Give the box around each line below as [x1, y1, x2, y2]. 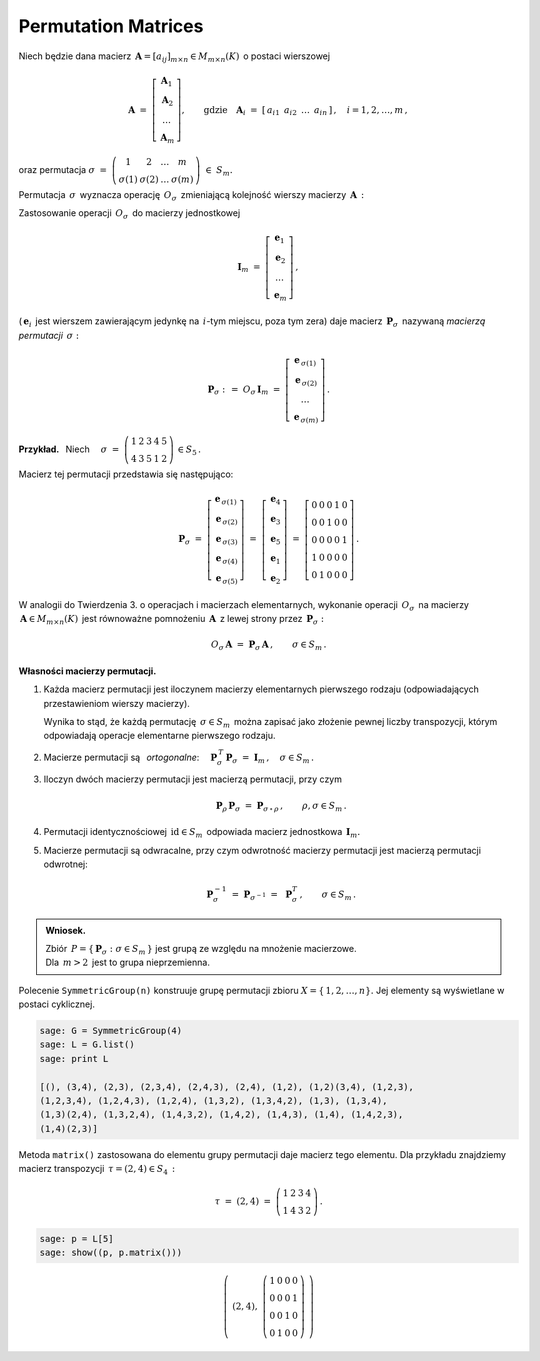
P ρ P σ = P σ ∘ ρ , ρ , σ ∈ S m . [215, 800, 347, 814]
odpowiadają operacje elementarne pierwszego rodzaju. [43, 730, 276, 742]
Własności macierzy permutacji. [18, 665, 157, 677]
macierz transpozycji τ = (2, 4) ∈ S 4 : [18, 1163, 175, 1177]
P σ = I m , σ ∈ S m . [225, 751, 315, 765]
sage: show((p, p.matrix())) [39, 1247, 183, 1259]
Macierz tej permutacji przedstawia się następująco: [18, 468, 234, 480]
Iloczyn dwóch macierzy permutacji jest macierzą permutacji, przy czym [43, 773, 343, 785]
